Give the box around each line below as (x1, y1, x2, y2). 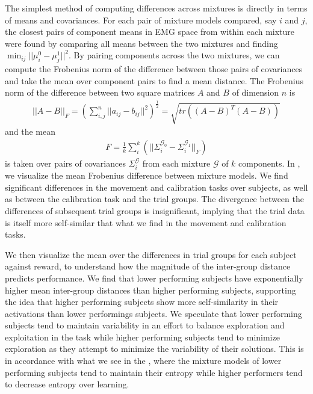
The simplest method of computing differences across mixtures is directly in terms (5, 2, 308, 14)
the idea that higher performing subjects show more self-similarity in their (5, 295, 279, 308)
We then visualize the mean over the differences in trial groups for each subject (5, 248, 297, 260)
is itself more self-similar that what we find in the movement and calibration (5, 216, 287, 229)
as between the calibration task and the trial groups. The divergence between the (5, 192, 304, 205)
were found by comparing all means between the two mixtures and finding (5, 37, 278, 49)
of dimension (232, 86, 279, 99)
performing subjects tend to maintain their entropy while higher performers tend (5, 366, 303, 378)
